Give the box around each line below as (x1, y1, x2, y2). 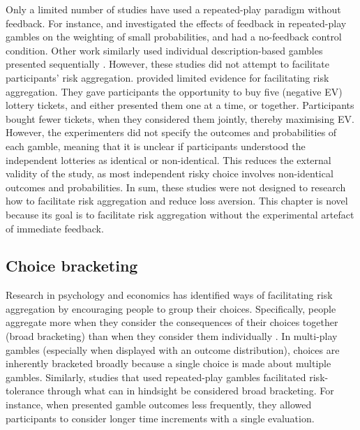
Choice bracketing (6, 255, 138, 276)
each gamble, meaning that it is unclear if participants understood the (6, 138, 306, 153)
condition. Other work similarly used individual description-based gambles (6, 43, 323, 57)
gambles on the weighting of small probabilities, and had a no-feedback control (6, 29, 342, 44)
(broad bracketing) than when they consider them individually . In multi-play (6, 329, 338, 343)
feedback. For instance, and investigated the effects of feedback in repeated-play (6, 15, 347, 30)
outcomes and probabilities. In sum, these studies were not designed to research (6, 179, 346, 194)
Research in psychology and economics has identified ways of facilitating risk (6, 288, 333, 302)
